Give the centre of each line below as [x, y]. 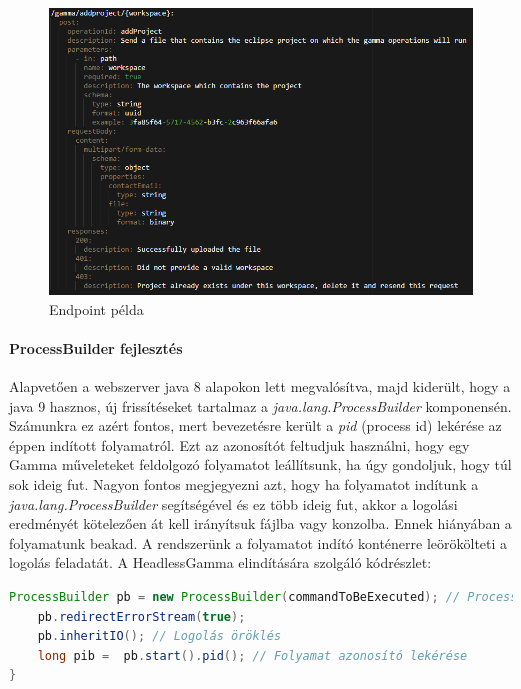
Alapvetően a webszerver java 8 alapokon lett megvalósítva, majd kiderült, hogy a [260, 386]
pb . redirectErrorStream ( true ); [141, 616]
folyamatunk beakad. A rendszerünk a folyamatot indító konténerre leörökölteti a [258, 542]
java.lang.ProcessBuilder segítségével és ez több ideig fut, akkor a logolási [233, 503]
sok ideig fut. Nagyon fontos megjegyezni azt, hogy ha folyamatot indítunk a [244, 484]
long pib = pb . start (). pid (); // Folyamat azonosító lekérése [252, 655]
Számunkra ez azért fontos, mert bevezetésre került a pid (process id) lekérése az [255, 425]
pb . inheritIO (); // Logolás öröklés [159, 636]
